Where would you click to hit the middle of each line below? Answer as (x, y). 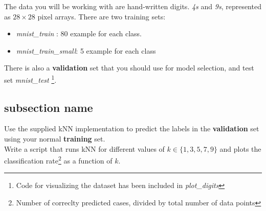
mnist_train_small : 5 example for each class (86, 50)
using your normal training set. (55, 139)
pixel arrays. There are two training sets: (102, 16)
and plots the (240, 148)
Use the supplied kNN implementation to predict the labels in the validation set (132, 128)
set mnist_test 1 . (30, 79)
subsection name (49, 107)
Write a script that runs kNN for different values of (84, 148)
